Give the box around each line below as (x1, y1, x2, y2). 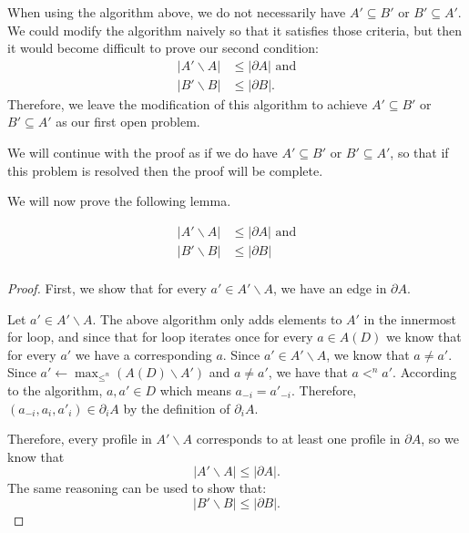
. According (393, 363, 457, 382)
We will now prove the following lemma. (7, 191, 231, 210)
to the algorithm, (7, 381, 103, 400)
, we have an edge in (273, 278, 387, 297)
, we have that (268, 363, 348, 382)
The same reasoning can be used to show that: (7, 478, 267, 497)
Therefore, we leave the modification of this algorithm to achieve (7, 94, 368, 113)
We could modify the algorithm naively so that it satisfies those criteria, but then (7, 20, 463, 39)
